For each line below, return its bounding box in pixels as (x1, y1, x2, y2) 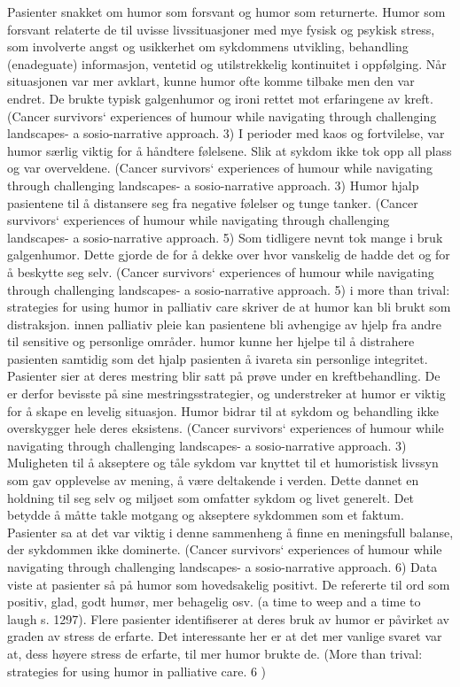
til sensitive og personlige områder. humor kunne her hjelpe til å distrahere (7, 332, 415, 351)
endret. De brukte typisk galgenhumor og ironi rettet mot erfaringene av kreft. (7, 89, 433, 107)
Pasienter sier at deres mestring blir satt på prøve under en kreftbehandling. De (7, 367, 441, 385)
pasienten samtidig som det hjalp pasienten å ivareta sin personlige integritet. (7, 349, 428, 367)
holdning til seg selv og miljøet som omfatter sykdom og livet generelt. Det (7, 488, 415, 506)
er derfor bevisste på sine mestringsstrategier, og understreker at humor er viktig (7, 384, 446, 403)
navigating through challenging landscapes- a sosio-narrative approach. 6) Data (7, 558, 438, 575)
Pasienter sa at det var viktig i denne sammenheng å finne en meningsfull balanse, (7, 522, 454, 541)
